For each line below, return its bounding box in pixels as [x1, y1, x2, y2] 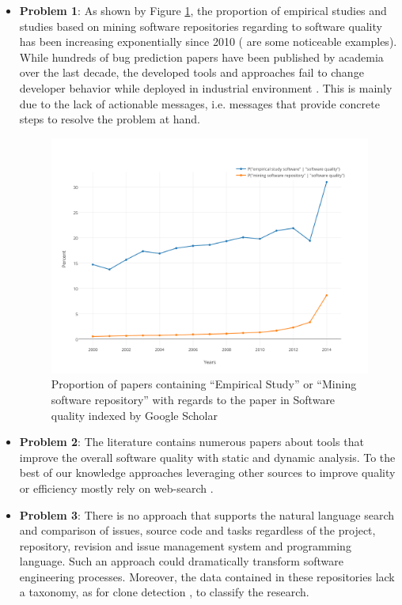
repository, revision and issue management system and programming [19, 537, 351, 554]
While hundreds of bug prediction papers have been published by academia [19, 48, 384, 65]
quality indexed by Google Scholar [51, 406, 218, 423]
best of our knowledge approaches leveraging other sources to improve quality [19, 464, 396, 481]
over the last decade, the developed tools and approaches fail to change [19, 64, 364, 81]
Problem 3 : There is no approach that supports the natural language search [19, 506, 395, 523]
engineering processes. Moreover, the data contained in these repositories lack [19, 568, 395, 584]
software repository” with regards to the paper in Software [51, 391, 336, 407]
